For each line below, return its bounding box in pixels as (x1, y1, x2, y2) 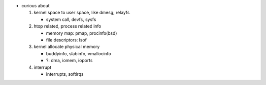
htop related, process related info (33, 23, 101, 29)
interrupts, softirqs (46, 71, 84, 77)
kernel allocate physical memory (33, 44, 100, 50)
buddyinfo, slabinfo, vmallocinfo (46, 50, 111, 56)
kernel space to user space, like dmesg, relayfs (33, 10, 130, 16)
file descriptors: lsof (46, 37, 87, 42)
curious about (21, 3, 50, 8)
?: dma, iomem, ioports (46, 58, 93, 64)
